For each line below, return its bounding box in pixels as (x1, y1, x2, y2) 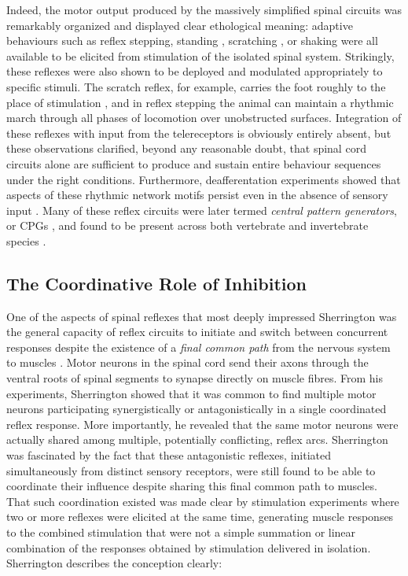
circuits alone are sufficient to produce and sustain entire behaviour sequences (6, 155, 381, 172)
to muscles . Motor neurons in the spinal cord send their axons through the (6, 354, 369, 371)
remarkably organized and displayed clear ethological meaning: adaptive (6, 17, 353, 33)
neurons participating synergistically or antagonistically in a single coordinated (6, 401, 387, 417)
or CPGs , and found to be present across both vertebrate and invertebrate (6, 217, 369, 234)
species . (6, 232, 46, 249)
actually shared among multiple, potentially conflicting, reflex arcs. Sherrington (6, 431, 388, 448)
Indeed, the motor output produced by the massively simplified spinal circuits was (6, 2, 402, 17)
